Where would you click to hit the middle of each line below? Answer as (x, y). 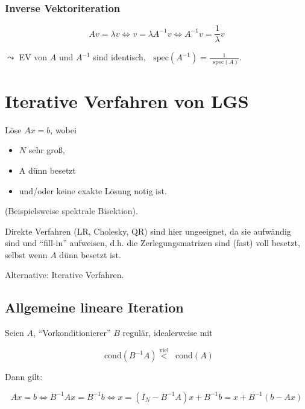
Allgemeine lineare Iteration (94, 307)
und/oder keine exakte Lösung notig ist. (93, 190)
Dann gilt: (24, 377)
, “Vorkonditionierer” (72, 333)
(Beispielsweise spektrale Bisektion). (71, 211)
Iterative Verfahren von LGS (127, 100)
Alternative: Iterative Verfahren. (64, 275)
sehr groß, (47, 150)
